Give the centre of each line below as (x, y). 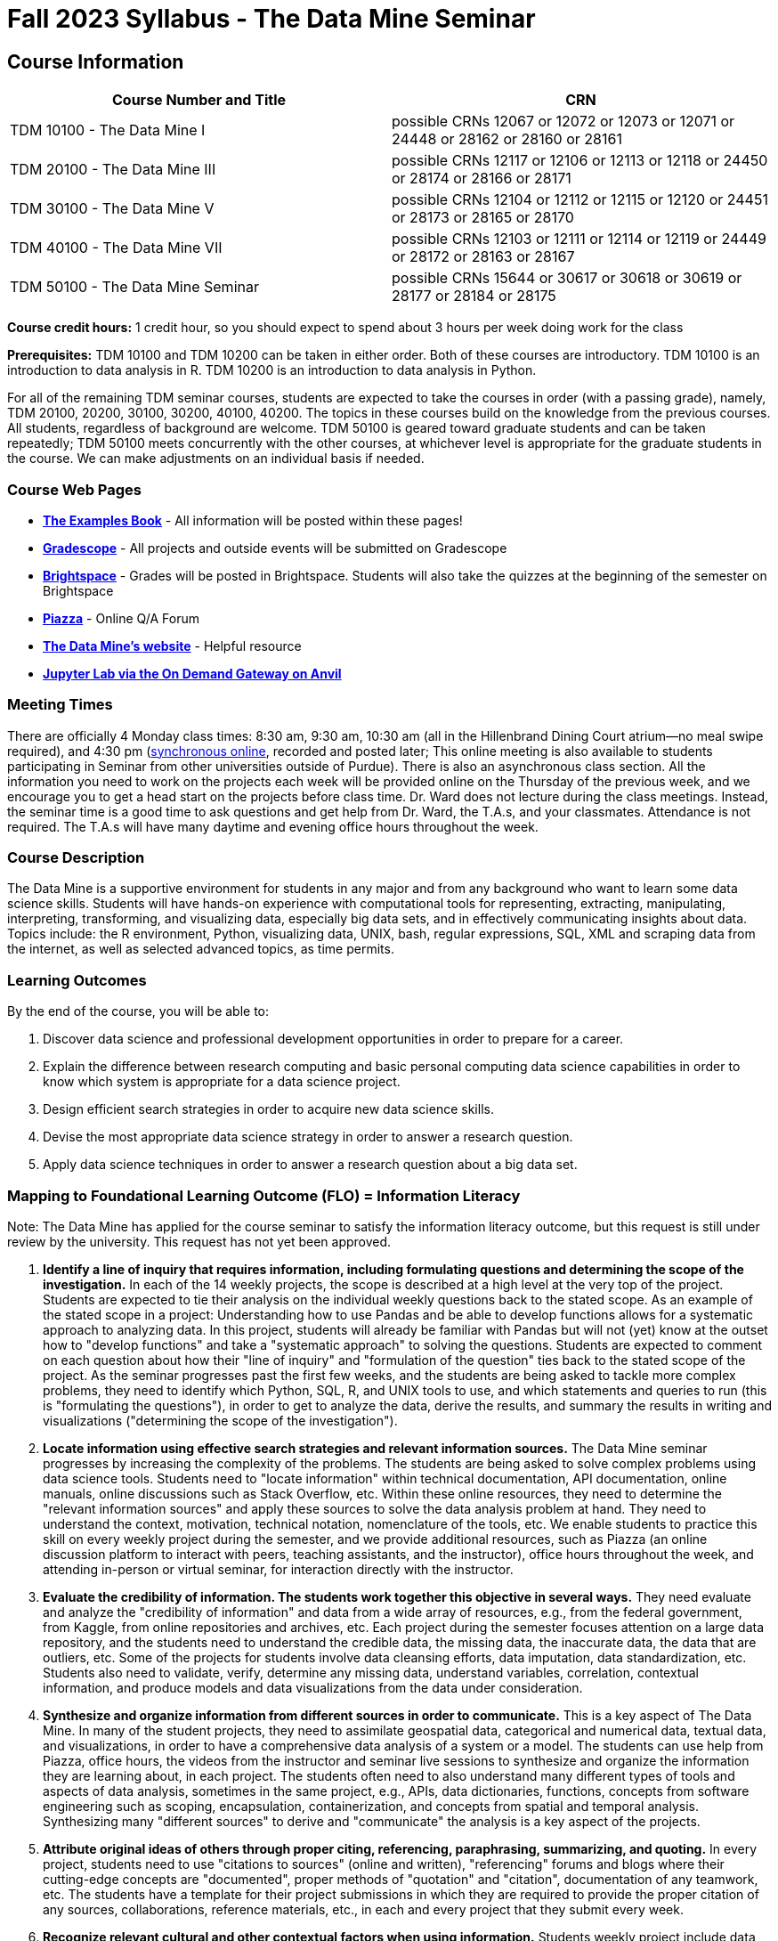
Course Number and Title (199, 100)
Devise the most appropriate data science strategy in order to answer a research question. (308, 1137)
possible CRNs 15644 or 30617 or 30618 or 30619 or (567, 278)
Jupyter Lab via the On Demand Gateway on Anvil (192, 673)
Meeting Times (60, 705)
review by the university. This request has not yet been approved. (199, 1241)
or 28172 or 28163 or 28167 (483, 257)
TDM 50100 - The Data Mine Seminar (134, 287)
